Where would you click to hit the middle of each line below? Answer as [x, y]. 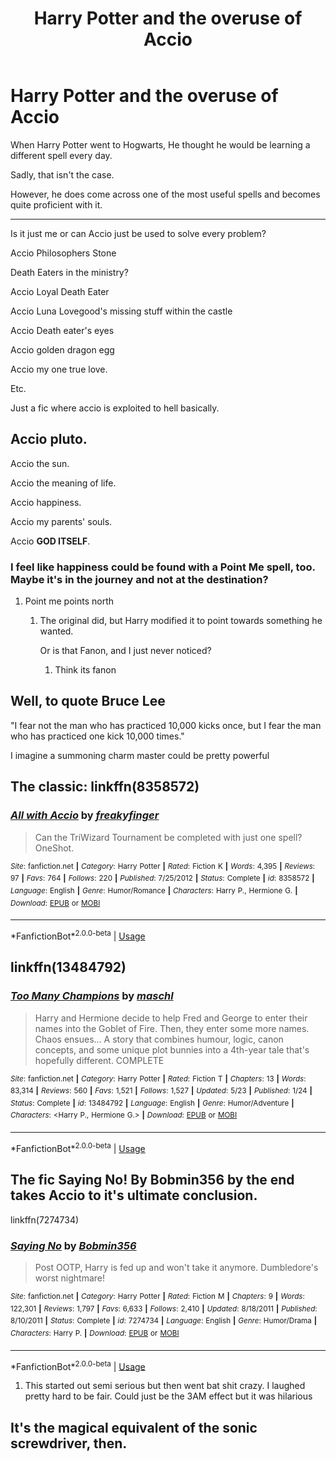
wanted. [56, 631]
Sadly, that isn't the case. [62, 174]
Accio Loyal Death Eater [60, 291]
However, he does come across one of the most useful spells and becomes [165, 194]
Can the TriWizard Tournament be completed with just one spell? [168, 837]
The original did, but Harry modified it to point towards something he [181, 621]
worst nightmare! [70, 1278]
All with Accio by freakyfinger [85, 815]
